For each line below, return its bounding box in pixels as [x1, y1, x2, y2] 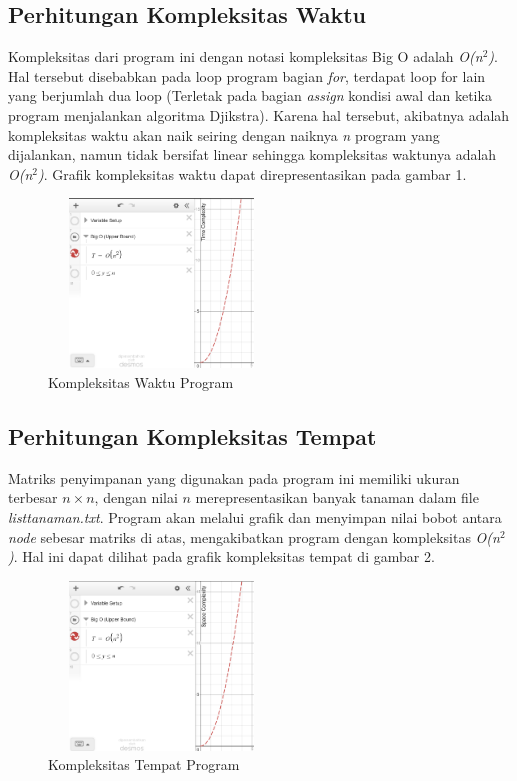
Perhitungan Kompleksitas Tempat [8, 421, 377, 452]
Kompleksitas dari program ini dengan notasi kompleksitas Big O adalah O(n [8, 46, 483, 67]
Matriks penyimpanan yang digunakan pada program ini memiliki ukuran [8, 467, 460, 488]
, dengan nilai [94, 487, 178, 508]
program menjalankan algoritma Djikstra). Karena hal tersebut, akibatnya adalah [8, 104, 510, 125]
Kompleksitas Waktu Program [48, 372, 234, 393]
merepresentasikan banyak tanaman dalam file [195, 487, 479, 508]
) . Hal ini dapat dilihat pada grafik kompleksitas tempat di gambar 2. [8, 546, 435, 567]
